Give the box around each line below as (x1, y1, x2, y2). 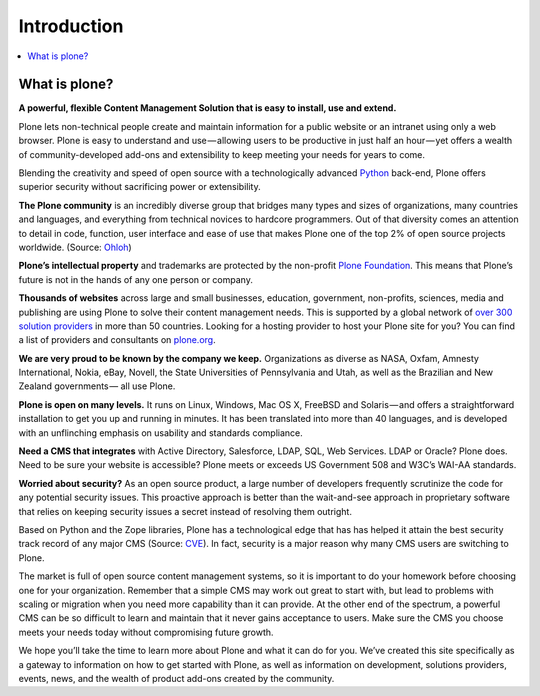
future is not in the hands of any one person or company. (18, 273, 254, 285)
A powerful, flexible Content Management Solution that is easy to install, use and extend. (18, 102, 397, 114)
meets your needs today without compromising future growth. (18, 626, 274, 638)
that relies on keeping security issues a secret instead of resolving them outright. (18, 505, 352, 517)
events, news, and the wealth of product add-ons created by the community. (18, 672, 335, 684)
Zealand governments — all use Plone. (18, 380, 176, 392)
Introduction (18, 15, 124, 37)
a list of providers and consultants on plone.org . (18, 334, 216, 346)
